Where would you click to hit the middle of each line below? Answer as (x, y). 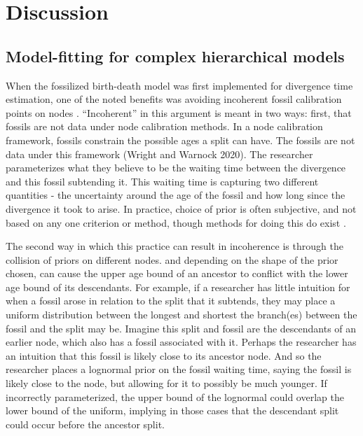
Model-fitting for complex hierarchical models (175, 56)
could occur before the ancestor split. (85, 424)
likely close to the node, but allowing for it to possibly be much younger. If (166, 383)
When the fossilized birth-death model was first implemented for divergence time (179, 85)
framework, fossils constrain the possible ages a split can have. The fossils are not (180, 140)
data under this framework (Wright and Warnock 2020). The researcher (159, 154)
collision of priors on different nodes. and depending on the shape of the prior (172, 259)
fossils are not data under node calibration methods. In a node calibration (164, 126)
